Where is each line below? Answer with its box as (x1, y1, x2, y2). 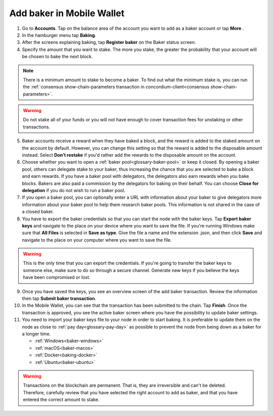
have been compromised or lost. (23, 274, 90, 281)
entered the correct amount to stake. (23, 397, 100, 403)
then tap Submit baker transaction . (22, 296, 97, 302)
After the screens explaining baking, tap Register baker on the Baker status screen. (22, 39, 196, 45)
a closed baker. (22, 209, 54, 215)
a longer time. (22, 331, 51, 337)
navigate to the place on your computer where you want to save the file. (22, 237, 172, 243)
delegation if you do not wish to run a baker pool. (22, 187, 126, 193)
